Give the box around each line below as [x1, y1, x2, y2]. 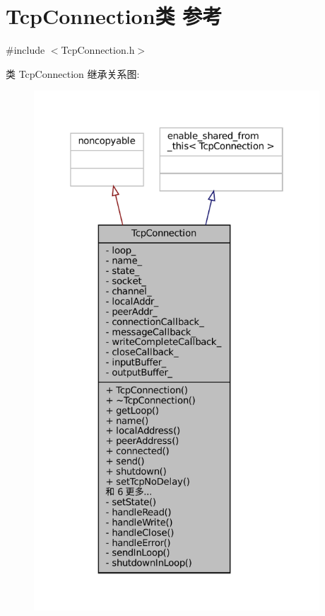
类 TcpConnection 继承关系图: [6, 66, 140, 81]
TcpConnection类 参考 [6, 1, 223, 30]
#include [6, 42, 45, 57]
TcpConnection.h [61, 42, 135, 57]
